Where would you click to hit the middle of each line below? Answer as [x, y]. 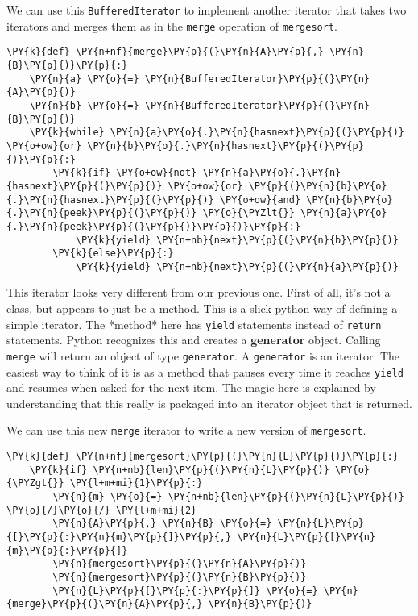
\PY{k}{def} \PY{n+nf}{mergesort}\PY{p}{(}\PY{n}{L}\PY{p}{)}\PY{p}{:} [203, 457]
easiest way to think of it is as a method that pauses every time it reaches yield [205, 371]
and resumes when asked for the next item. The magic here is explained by [191, 387]
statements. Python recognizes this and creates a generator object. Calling [194, 340]
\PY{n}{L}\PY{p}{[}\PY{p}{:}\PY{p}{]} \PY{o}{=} [185, 591]
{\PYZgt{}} [35, 483]
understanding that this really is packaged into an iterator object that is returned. [209, 403]
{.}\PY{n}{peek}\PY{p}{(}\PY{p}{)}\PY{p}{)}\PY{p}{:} [154, 226]
